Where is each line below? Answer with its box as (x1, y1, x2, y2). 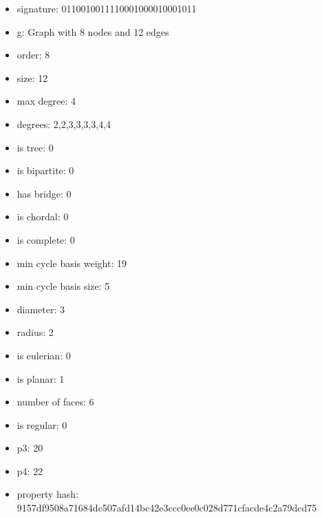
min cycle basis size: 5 (17, 279, 110, 293)
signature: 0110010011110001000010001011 (17, 1, 197, 15)
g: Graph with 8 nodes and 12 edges (17, 24, 169, 39)
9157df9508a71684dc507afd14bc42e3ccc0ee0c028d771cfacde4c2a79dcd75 (17, 500, 317, 515)
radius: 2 (17, 325, 54, 339)
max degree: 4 (17, 94, 76, 108)
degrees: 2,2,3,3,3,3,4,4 (17, 116, 111, 131)
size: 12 (17, 70, 48, 85)
